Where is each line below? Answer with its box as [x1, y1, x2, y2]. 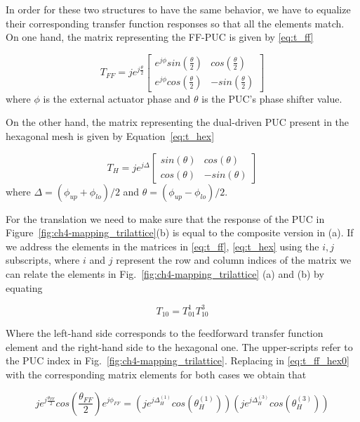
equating [6, 280, 43, 295]
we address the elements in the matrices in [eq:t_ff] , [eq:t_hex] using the [6, 238, 319, 253]
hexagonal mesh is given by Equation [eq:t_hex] [6, 129, 215, 143]
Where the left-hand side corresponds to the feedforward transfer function [6, 326, 324, 340]
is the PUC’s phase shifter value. [201, 91, 342, 105]
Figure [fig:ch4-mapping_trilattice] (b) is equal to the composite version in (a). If [6, 225, 354, 240]
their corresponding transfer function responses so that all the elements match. [6, 15, 345, 30]
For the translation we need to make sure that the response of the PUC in [6, 211, 325, 226]
